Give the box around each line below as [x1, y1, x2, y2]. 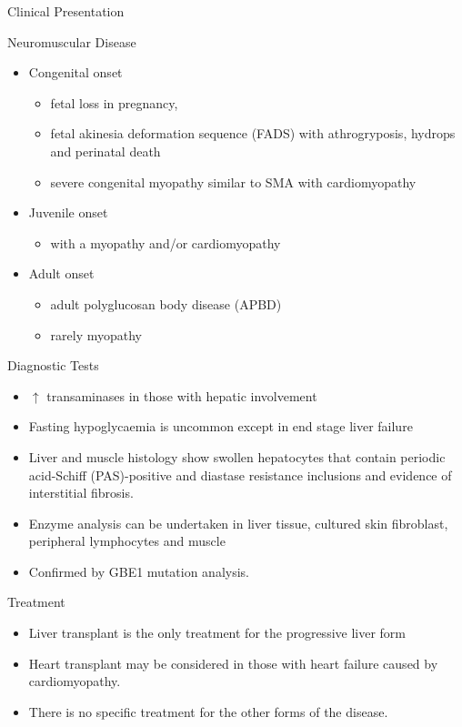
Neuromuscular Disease [7, 32, 136, 51]
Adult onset [28, 264, 95, 283]
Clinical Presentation [7, 2, 125, 20]
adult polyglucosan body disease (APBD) [50, 294, 282, 313]
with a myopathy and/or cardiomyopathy [50, 233, 281, 252]
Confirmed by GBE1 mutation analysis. [28, 561, 249, 581]
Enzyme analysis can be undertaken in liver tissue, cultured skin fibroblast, [28, 513, 448, 532]
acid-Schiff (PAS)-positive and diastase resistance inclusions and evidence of [28, 465, 452, 484]
